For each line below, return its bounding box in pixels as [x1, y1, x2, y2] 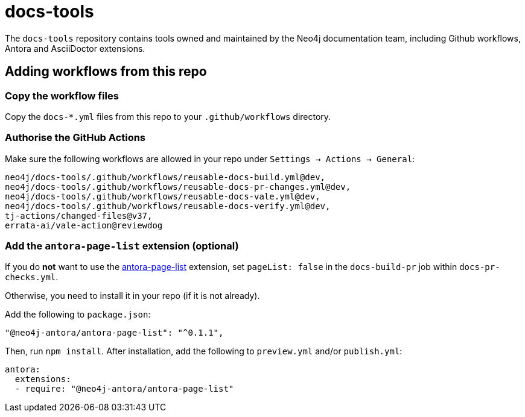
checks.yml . [5, 272, 59, 283]
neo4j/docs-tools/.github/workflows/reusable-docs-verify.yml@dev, [5, 201, 331, 211]
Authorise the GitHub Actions [5, 131, 146, 144]
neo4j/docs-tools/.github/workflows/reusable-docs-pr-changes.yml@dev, [5, 181, 351, 192]
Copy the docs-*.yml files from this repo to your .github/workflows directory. [5, 111, 331, 122]
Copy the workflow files [5, 89, 119, 102]
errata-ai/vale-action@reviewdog [5, 220, 163, 230]
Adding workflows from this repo [5, 64, 207, 80]
